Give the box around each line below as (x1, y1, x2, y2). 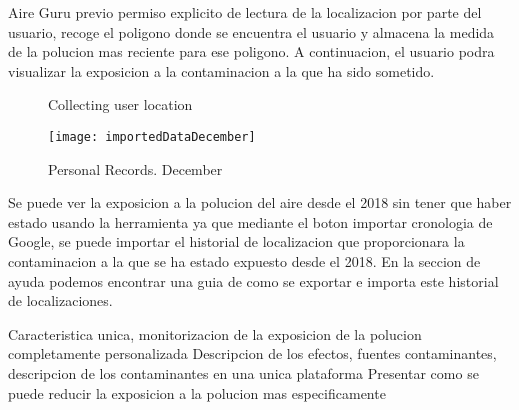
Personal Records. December (48, 158, 223, 179)
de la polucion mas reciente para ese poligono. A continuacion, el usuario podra (8, 41, 495, 62)
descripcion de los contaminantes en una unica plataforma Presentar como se (8, 362, 479, 383)
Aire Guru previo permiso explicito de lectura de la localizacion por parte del (8, 2, 482, 22)
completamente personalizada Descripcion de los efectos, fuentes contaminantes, (8, 343, 497, 364)
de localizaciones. (8, 290, 113, 311)
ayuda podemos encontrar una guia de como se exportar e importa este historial (8, 270, 499, 291)
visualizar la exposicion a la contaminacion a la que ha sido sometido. (8, 60, 435, 81)
